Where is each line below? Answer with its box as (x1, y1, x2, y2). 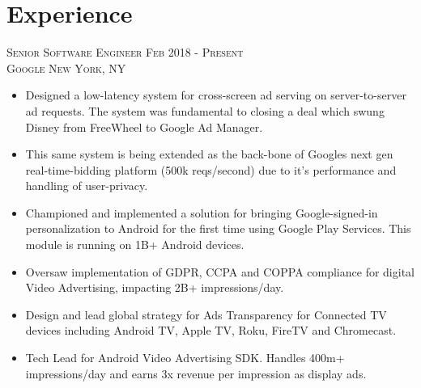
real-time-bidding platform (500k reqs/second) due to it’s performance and (25, 161, 397, 178)
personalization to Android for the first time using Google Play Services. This (25, 220, 411, 237)
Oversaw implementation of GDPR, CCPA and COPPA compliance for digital (25, 263, 415, 280)
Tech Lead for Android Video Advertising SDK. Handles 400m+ (25, 349, 345, 366)
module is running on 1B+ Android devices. (25, 236, 245, 253)
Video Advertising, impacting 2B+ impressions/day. (25, 279, 284, 296)
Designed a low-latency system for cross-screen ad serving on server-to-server (25, 86, 406, 103)
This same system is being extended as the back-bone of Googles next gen (25, 145, 393, 162)
